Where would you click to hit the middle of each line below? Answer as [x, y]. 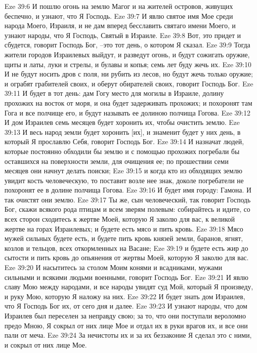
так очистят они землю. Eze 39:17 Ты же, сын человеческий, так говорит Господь [128, 199]
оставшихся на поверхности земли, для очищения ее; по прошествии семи [117, 161]
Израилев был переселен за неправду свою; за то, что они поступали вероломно [125, 315]
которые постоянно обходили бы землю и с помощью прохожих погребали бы [122, 151]
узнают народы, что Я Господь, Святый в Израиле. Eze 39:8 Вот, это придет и [123, 35]
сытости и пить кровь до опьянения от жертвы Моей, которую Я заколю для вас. [127, 257]
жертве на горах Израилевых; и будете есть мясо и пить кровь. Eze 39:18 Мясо [124, 228]
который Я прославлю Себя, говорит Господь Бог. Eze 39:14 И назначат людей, [124, 141]
